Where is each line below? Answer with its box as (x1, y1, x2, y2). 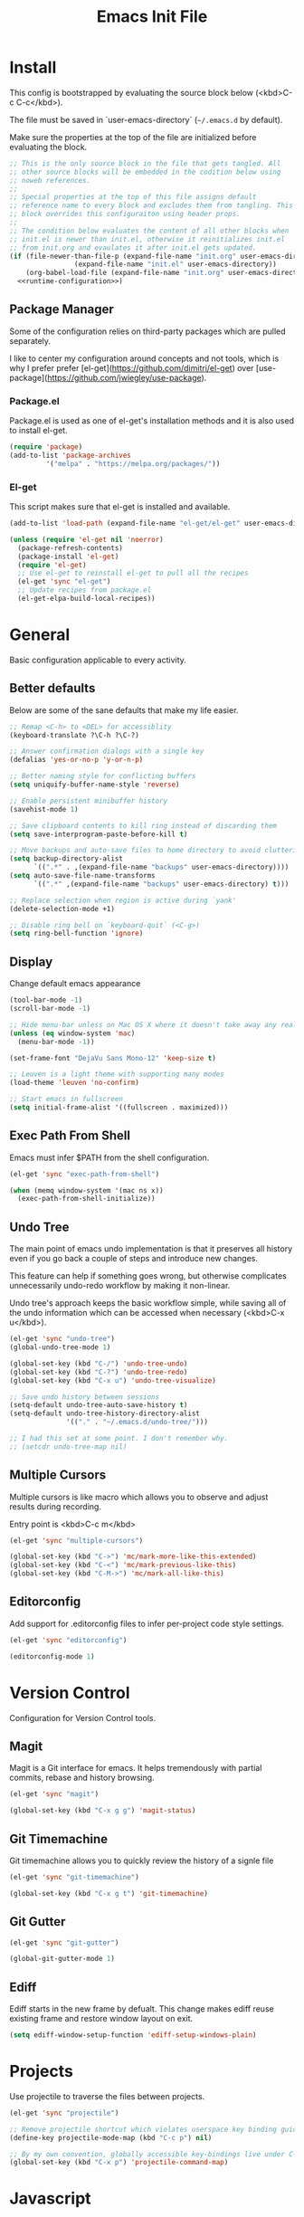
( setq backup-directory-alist (9, 854, 124, 863)
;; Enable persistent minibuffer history (9, 796, 168, 805)
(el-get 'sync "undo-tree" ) (9, 1335, 116, 1344)
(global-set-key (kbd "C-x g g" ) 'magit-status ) (9, 1806, 196, 1815)
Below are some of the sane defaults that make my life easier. (9, 704, 239, 716)
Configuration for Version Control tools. (9, 1712, 157, 1723)
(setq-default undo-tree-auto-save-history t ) (9, 1401, 188, 1410)
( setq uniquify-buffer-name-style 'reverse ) (9, 780, 180, 789)
